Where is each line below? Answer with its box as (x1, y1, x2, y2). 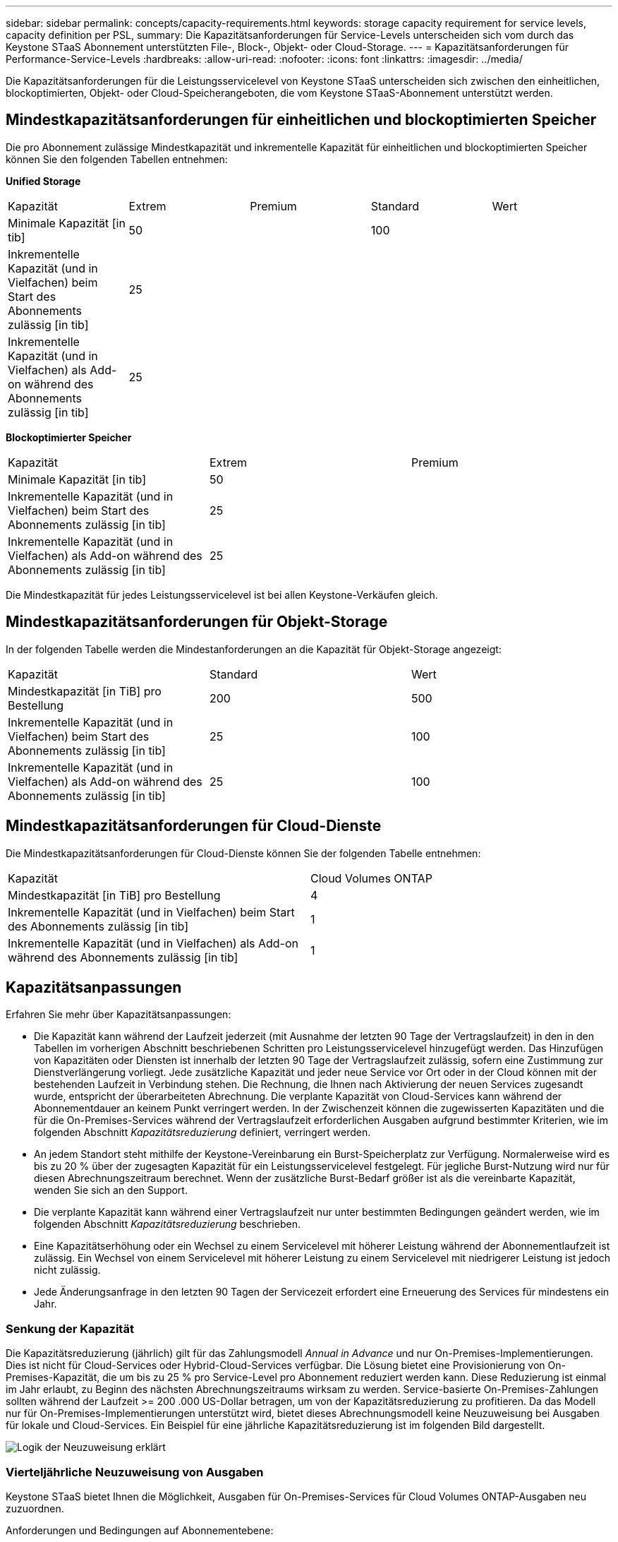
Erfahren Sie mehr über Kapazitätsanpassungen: (6, 1008, 231, 1021)
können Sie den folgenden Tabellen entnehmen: (6, 153, 228, 165)
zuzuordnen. (6, 1502, 64, 1514)
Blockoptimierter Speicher (6, 431, 132, 443)
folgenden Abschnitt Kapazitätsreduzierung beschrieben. (34, 1218, 301, 1231)
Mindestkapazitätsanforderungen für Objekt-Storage (6, 613, 388, 631)
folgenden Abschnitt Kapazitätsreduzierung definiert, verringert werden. (34, 1126, 371, 1139)
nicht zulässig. (34, 1264, 101, 1277)
